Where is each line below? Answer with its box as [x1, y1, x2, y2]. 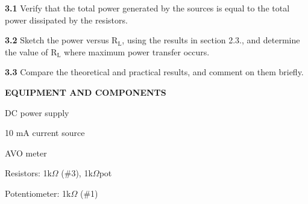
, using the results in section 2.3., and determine [122, 34, 300, 46]
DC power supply [5, 106, 69, 119]
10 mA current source [5, 126, 85, 139]
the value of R [5, 45, 57, 58]
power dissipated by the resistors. [5, 13, 128, 26]
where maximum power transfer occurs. [64, 45, 210, 58]
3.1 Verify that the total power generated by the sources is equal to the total [5, 2, 290, 14]
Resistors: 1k [5, 167, 52, 179]
